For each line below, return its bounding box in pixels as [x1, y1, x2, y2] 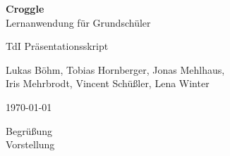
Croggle [6, 1, 44, 15]
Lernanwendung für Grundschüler [6, 15, 151, 30]
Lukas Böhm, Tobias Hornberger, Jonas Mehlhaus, [6, 62, 225, 77]
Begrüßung [6, 123, 52, 138]
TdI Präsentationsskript [6, 39, 109, 53]
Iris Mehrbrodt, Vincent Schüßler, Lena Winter [6, 76, 210, 91]
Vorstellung [6, 137, 55, 152]
